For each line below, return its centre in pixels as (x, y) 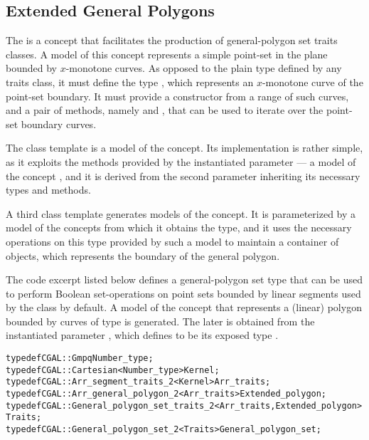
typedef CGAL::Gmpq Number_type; (80, 358)
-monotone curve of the (312, 82)
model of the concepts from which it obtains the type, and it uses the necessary (179, 227)
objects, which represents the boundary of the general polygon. (143, 255)
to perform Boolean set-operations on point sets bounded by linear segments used (183, 293)
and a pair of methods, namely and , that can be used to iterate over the (165, 110)
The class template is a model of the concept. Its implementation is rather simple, (184, 148)
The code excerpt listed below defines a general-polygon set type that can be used (184, 279)
